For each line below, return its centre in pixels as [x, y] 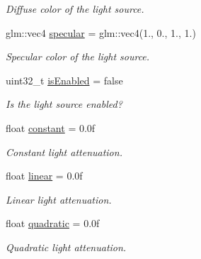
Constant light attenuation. [64, 151]
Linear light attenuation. [59, 199]
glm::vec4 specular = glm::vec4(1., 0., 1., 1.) [101, 32]
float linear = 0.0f [44, 176]
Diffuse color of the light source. [75, 9]
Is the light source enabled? [64, 104]
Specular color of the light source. [78, 56]
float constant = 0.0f [51, 127]
